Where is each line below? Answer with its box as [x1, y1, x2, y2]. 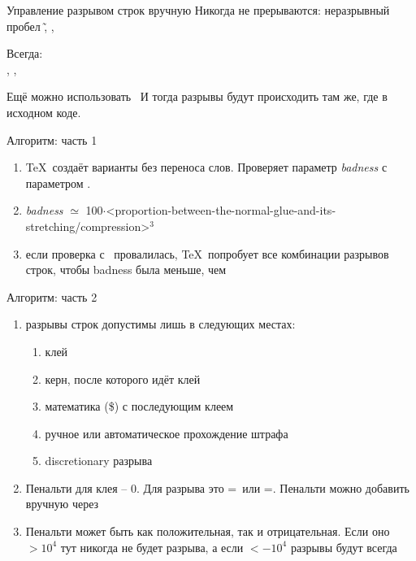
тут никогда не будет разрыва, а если [60, 538, 244, 555]
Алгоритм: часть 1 [6, 131, 97, 148]
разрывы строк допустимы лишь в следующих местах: [25, 315, 296, 333]
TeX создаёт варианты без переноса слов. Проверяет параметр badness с [25, 159, 388, 176]
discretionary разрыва [45, 452, 153, 469]
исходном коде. [6, 103, 81, 120]
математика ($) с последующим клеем [45, 398, 234, 415]
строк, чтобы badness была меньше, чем [25, 261, 227, 278]
